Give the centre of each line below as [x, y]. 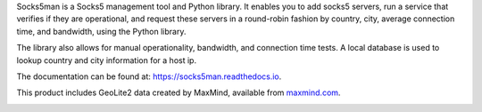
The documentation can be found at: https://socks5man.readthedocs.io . [149, 76]
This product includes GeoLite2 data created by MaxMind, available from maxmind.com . [179, 92]
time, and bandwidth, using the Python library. [101, 31]
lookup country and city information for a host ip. [106, 60]
